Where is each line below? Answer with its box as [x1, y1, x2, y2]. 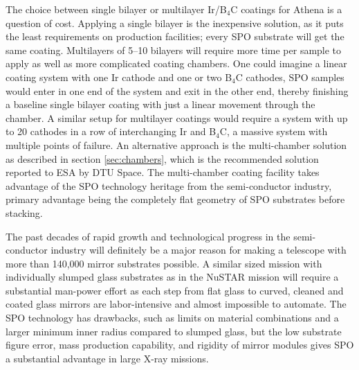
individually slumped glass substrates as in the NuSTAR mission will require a [6, 270, 339, 284]
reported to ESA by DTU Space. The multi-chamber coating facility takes [6, 165, 320, 179]
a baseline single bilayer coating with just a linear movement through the [6, 97, 315, 112]
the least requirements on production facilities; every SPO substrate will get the [6, 29, 344, 44]
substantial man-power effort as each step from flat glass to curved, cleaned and [6, 283, 344, 297]
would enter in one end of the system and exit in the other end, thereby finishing [6, 83, 349, 98]
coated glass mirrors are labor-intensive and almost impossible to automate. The [6, 297, 347, 311]
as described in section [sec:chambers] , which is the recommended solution [6, 151, 319, 166]
